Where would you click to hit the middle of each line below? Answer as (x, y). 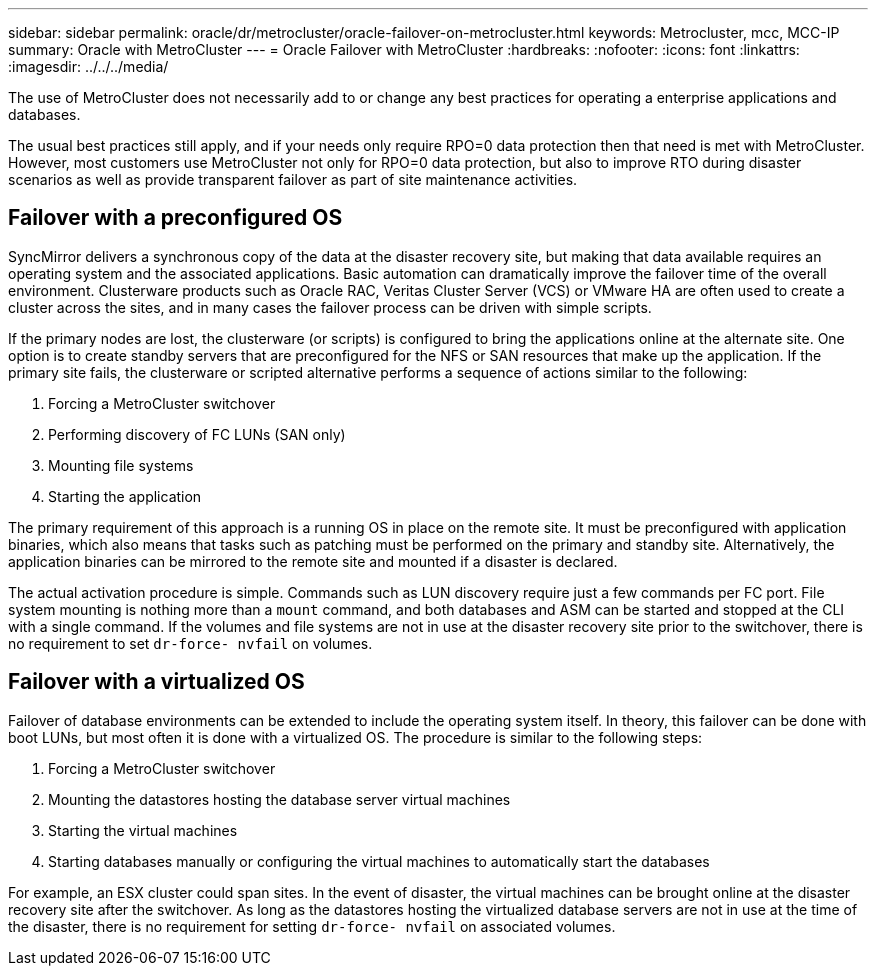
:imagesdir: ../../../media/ (88, 66)
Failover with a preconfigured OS (175, 218)
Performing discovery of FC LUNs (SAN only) (197, 434)
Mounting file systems (121, 465)
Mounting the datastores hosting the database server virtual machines (279, 799)
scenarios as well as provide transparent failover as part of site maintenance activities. (293, 179)
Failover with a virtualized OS (156, 682)
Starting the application (125, 496)
